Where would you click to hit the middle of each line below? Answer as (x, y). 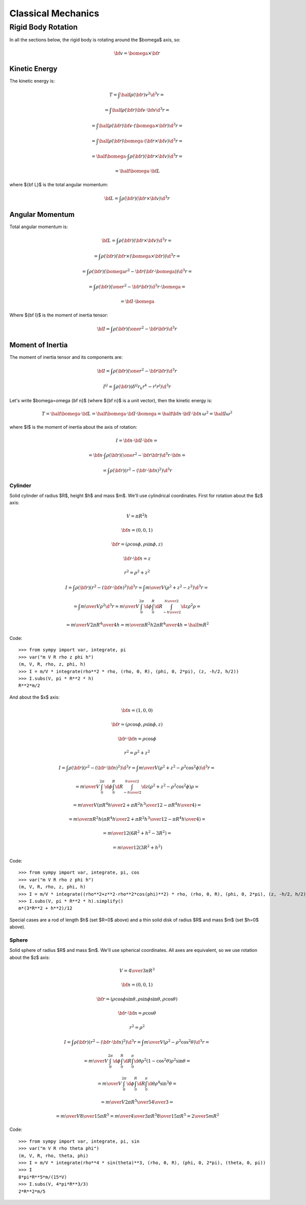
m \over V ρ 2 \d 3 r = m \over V (110, 606)
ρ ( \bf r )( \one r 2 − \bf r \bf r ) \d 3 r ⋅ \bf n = (146, 455)
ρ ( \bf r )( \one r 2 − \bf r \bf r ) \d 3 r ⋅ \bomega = (141, 286)
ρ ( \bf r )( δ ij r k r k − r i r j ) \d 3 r (143, 387)
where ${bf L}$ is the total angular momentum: (59, 184)
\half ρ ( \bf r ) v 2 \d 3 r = (142, 94)
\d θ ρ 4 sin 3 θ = (162, 1083)
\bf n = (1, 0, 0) (137, 710)
